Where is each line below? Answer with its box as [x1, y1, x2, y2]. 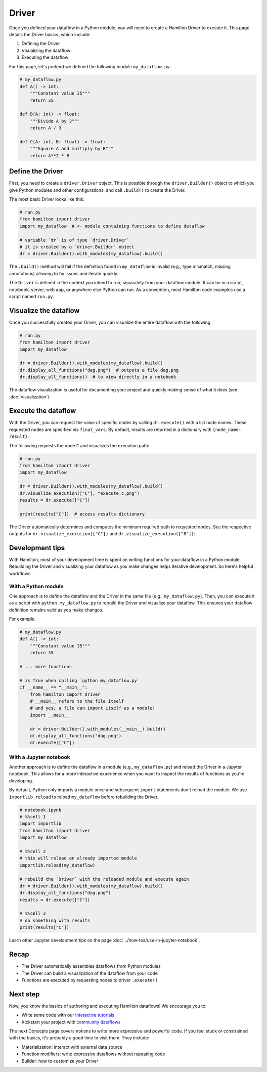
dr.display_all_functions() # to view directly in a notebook [19, 374, 177, 380]
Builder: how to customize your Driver [21, 1058, 98, 1064]
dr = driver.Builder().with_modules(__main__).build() [30, 726, 166, 731]
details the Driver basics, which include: [9, 31, 91, 37]
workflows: [9, 570, 32, 576]
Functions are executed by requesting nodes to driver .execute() [21, 977, 158, 983]
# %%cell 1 [19, 814, 46, 820]
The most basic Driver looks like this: [9, 196, 85, 202]
